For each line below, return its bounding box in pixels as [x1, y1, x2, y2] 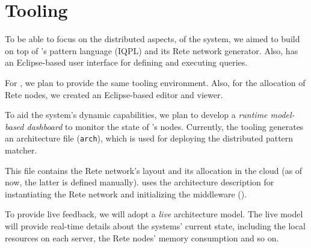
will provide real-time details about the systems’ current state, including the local [5, 219, 306, 232]
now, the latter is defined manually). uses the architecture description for [5, 176, 274, 188]
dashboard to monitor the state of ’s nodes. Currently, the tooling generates [26, 120, 304, 132]
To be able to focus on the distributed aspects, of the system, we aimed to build [5, 33, 300, 45]
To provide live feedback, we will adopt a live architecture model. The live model [5, 208, 303, 220]
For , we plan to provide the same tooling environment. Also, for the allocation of [5, 76, 306, 88]
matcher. [5, 143, 37, 156]
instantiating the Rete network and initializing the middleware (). [5, 187, 247, 200]
